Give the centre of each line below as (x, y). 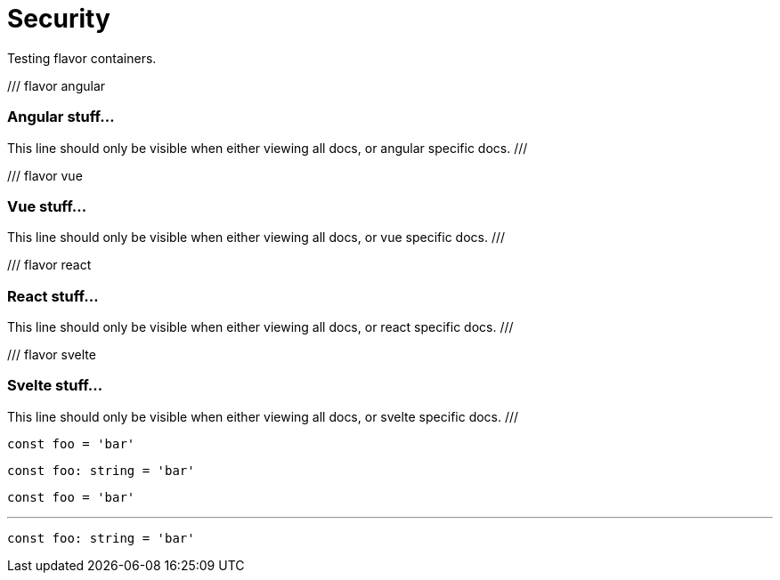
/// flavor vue (45, 175)
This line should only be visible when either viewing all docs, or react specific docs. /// (260, 327)
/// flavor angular (57, 85)
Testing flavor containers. (82, 58)
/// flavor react (49, 265)
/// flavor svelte (52, 354)
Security (59, 19)
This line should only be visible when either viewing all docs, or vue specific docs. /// (256, 238)
